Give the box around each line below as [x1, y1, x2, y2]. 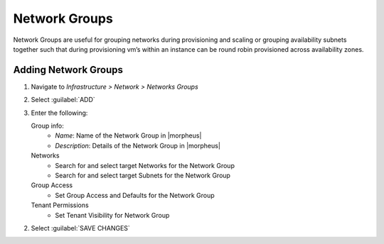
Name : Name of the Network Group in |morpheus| [55, 131, 202, 140]
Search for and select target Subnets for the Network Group [55, 171, 231, 179]
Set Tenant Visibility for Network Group [55, 211, 170, 219]
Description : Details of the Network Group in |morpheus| [55, 141, 220, 150]
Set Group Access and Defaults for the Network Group [55, 191, 215, 199]
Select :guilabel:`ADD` [31, 96, 95, 104]
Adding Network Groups [13, 64, 124, 76]
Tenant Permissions [31, 201, 89, 209]
